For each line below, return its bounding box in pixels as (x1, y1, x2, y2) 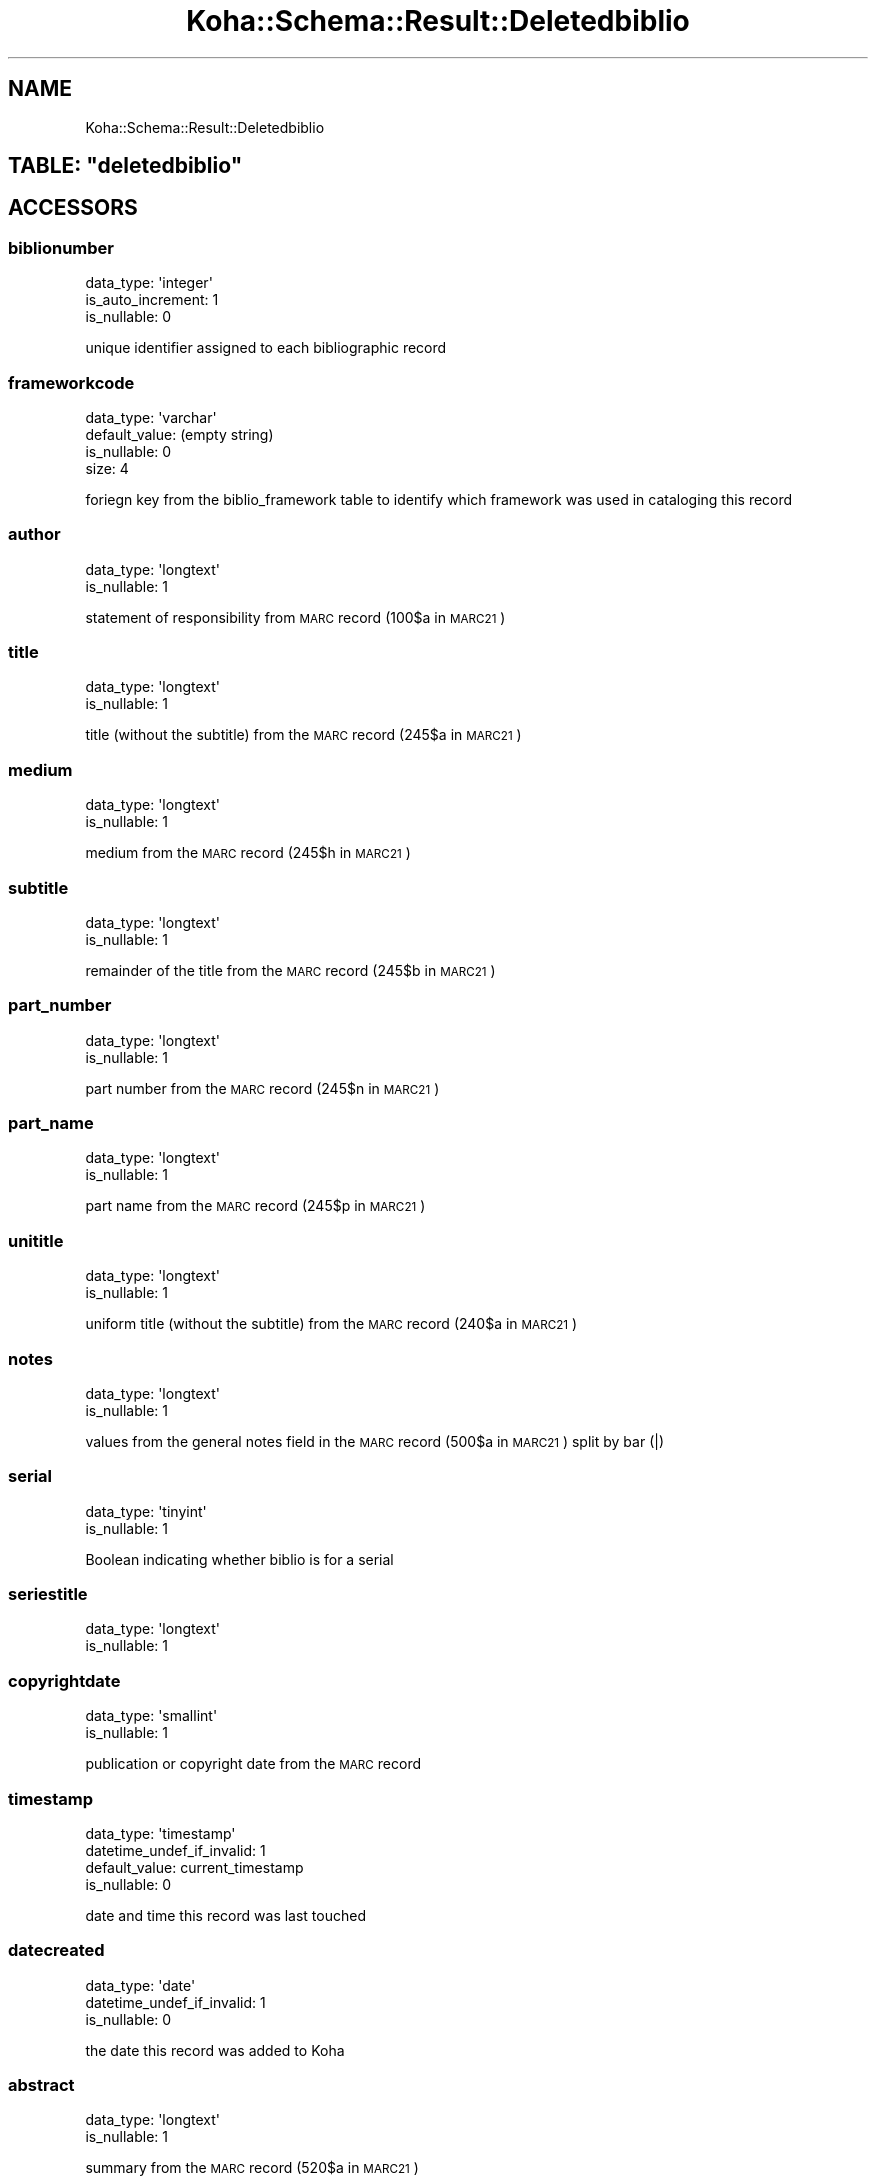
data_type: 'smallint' (85, 1707, 218, 1725)
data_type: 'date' (85, 1976, 196, 1994)
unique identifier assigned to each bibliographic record (85, 339, 447, 357)
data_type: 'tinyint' (85, 1502, 207, 1520)
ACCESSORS (8, 195, 138, 221)
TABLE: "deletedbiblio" (8, 153, 243, 179)
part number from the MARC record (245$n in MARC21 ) (85, 1079, 440, 1097)
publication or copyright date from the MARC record (85, 1755, 421, 1773)
